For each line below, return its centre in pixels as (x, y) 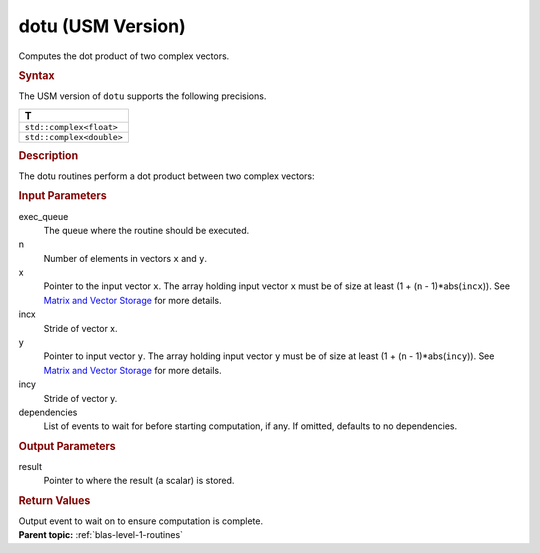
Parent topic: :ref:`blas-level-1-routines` (101, 535)
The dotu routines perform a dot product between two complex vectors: (166, 176)
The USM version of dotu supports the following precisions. (142, 96)
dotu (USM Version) (102, 26)
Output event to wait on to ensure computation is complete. (141, 521)
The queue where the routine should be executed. (146, 230)
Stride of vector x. (81, 328)
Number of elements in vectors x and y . (125, 258)
